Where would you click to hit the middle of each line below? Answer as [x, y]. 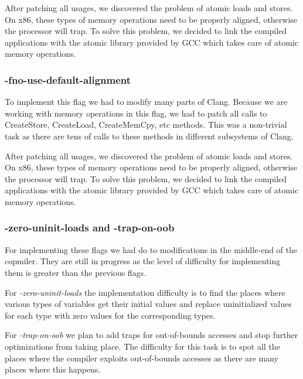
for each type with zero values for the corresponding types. [110, 315]
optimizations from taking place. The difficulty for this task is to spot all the [142, 346]
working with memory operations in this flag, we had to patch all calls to [136, 113]
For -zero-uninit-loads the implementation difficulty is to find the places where [145, 292]
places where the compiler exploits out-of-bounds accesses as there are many [142, 358]
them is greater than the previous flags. [76, 272]
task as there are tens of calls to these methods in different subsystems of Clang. [149, 136]
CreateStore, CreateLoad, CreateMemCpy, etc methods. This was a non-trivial [146, 124]
